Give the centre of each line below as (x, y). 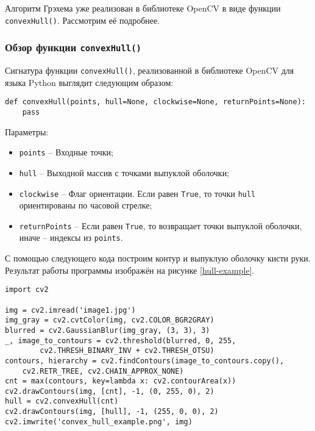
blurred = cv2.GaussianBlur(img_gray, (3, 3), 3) (108, 330)
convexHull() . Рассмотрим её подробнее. (83, 20)
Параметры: (27, 131)
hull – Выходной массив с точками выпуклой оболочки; (124, 172)
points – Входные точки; (66, 152)
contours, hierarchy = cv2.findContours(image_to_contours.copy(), (145, 361)
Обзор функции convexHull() (73, 47)
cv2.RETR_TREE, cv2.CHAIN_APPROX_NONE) (103, 371)
